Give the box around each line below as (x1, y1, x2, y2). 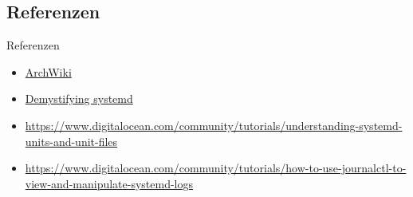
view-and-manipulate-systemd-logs (25, 175, 194, 191)
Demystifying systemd (25, 90, 133, 107)
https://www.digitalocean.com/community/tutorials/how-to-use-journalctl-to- (25, 160, 407, 176)
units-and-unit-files (25, 132, 118, 149)
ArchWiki (25, 63, 72, 80)
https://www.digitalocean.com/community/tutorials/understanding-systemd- (25, 116, 403, 133)
